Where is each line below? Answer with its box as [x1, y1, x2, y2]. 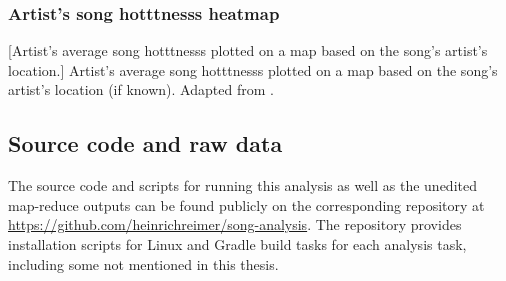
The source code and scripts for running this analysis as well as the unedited [8, 175, 477, 196]
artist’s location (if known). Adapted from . [8, 79, 274, 100]
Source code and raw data [8, 128, 283, 159]
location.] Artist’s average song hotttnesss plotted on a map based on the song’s [8, 59, 498, 80]
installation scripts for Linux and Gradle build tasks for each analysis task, [8, 233, 467, 254]
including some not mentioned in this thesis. [8, 253, 279, 274]
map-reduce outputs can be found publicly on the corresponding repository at [8, 194, 485, 215]
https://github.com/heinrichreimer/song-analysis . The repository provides [8, 214, 462, 235]
